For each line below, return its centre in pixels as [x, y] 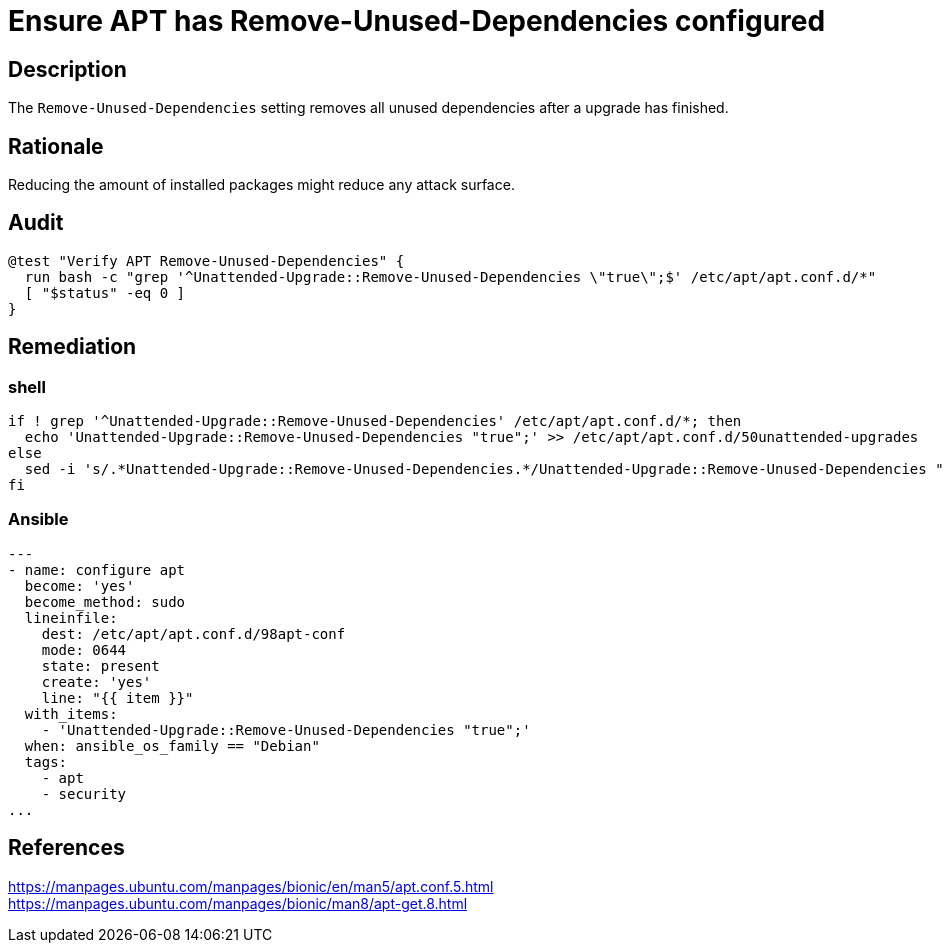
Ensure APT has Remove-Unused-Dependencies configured [417, 21]
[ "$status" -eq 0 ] [105, 292]
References [66, 848]
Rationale [56, 146]
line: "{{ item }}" [117, 697]
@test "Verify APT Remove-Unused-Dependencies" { [206, 260]
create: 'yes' [96, 681]
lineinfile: [71, 617]
